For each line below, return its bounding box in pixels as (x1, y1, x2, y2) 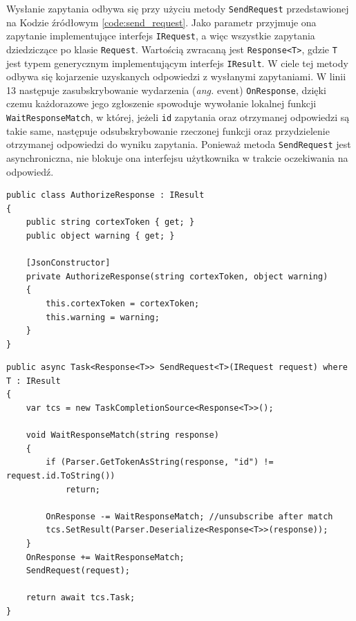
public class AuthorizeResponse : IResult (6, 190, 205, 201)
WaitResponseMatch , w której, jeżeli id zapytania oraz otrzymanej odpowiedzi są (6, 110, 350, 124)
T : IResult (6, 376, 61, 386)
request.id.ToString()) (6, 471, 115, 481)
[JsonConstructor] (26, 258, 111, 268)
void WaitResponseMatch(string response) (26, 430, 219, 441)
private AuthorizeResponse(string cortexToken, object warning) (26, 271, 328, 281)
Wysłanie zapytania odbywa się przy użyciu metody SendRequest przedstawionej (6, 1, 349, 15)
